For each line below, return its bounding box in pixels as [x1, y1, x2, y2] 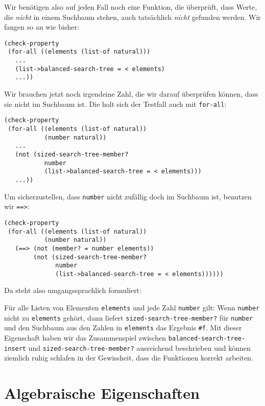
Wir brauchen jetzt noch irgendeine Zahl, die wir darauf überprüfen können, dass [4, 88, 258, 99]
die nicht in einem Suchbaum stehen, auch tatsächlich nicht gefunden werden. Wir [4, 11, 261, 22]
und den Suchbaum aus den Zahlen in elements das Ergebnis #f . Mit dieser [4, 322, 242, 333]
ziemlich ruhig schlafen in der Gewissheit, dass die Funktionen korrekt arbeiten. [4, 352, 253, 363]
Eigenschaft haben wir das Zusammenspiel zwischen [4, 332, 166, 343]
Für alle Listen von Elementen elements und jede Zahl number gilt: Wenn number [4, 302, 260, 313]
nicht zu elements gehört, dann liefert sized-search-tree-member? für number [4, 312, 253, 323]
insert [4, 345, 26, 352]
